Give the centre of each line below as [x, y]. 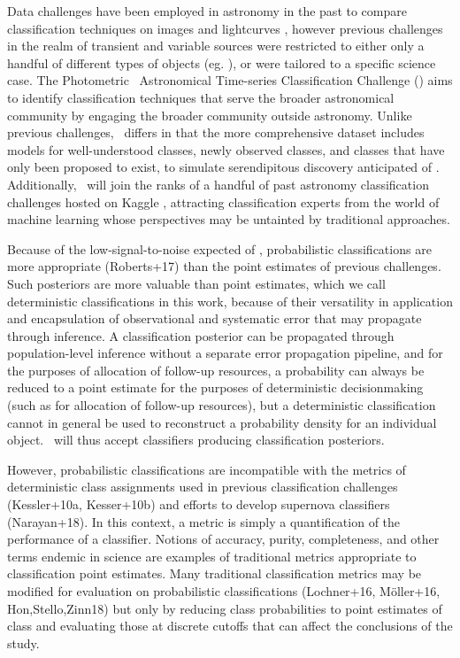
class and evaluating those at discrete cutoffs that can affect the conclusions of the [230, 626]
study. [23, 643]
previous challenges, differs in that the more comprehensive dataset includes [216, 132]
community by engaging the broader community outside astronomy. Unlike [210, 115]
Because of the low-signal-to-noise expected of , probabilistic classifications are [219, 248]
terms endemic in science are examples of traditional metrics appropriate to [212, 556]
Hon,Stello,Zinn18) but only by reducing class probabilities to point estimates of [225, 608]
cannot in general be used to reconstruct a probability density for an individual [222, 422]
